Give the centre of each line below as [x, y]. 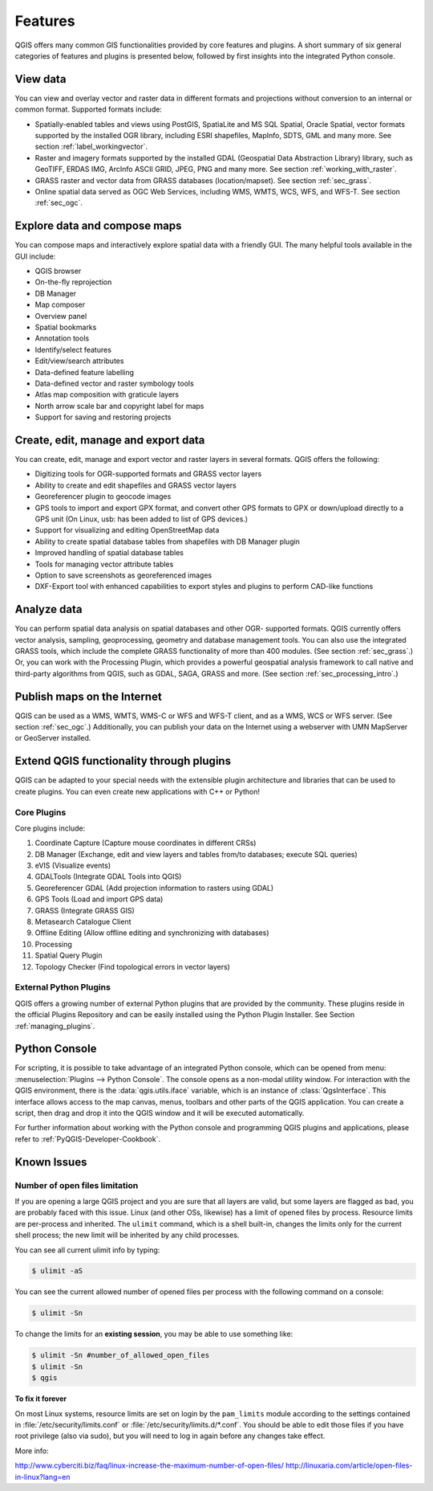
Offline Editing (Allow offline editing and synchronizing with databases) [152, 933]
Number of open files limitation [77, 1185]
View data [40, 79]
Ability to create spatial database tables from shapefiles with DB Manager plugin [168, 541]
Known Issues [51, 1162]
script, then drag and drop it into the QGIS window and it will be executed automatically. [160, 1113]
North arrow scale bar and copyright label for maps [119, 406]
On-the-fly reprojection [73, 282]
